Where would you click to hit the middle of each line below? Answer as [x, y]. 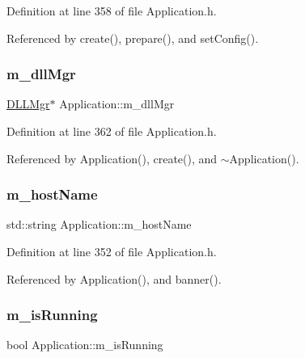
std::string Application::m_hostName [99, 224]
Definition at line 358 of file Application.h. [112, 11]
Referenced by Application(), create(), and [112, 158]
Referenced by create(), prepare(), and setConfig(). [133, 38]
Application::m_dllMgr [117, 104]
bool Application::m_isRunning [85, 345]
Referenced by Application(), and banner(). [114, 278]
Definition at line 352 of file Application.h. [112, 251]
